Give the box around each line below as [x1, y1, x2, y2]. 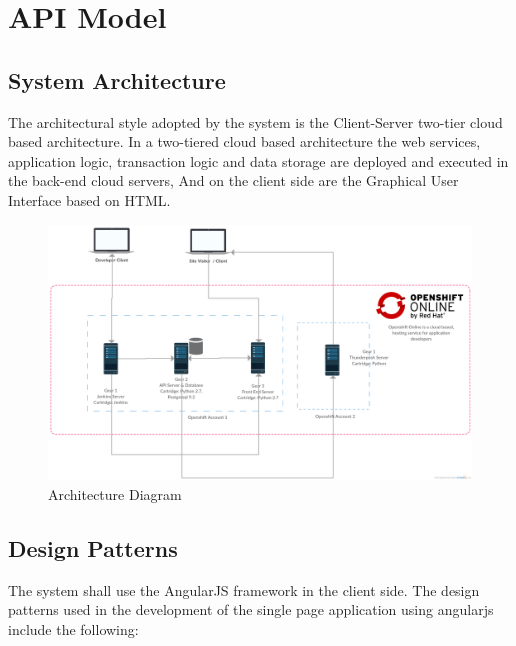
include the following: [8, 619, 139, 640]
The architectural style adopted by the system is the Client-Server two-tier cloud [8, 111, 503, 132]
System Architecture [8, 64, 226, 95]
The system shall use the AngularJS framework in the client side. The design [8, 579, 480, 600]
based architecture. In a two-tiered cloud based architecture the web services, [8, 131, 481, 152]
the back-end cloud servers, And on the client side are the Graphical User [8, 170, 459, 191]
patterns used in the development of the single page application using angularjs [8, 599, 494, 620]
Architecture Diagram [48, 484, 182, 505]
